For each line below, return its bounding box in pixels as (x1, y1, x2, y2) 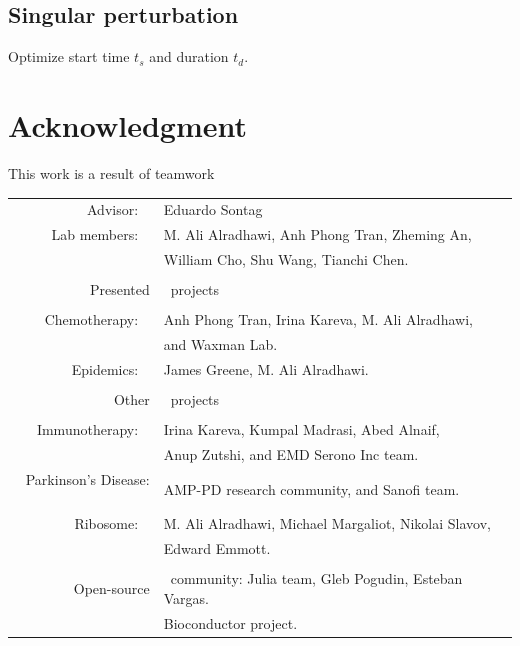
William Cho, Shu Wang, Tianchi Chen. (163, 248, 409, 269)
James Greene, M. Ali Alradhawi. (163, 358, 369, 379)
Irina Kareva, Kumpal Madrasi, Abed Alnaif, (163, 419, 440, 440)
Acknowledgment (8, 104, 247, 145)
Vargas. (163, 587, 209, 608)
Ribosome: (74, 513, 139, 534)
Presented (89, 279, 150, 300)
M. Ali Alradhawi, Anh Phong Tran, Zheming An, (163, 224, 472, 245)
